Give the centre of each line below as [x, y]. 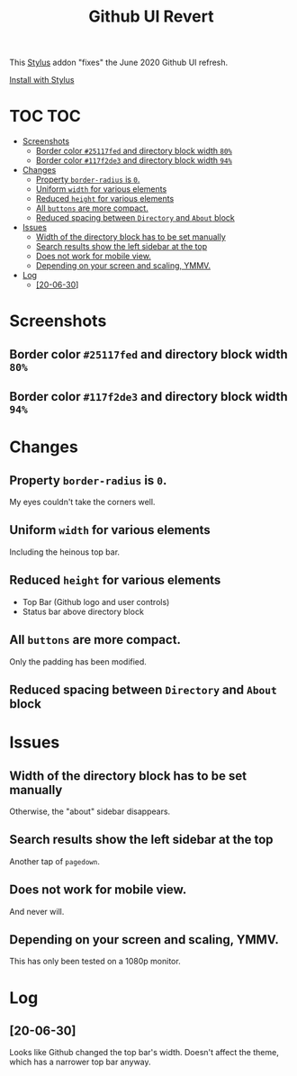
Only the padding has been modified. [78, 661]
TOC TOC [45, 117]
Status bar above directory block [83, 611]
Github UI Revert [151, 17]
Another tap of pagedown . [55, 861]
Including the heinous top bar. [64, 552]
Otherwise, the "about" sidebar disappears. [90, 811]
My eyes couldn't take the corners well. [82, 502]
